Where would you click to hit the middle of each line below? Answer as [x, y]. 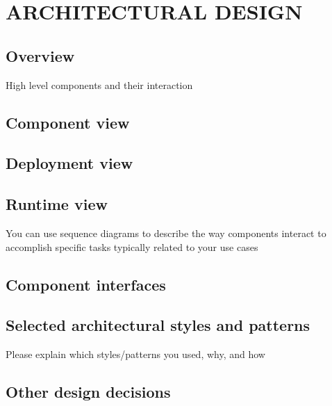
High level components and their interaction [99, 84]
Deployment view [69, 163]
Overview [40, 55]
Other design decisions [88, 392]
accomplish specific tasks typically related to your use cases [132, 246]
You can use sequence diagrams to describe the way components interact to [166, 233]
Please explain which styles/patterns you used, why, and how [135, 354]
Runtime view [57, 204]
